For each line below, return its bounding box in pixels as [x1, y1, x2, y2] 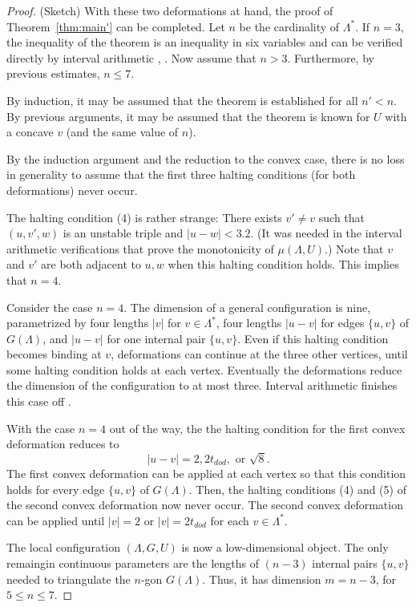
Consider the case [6, 298, 93, 315]
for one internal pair [107, 330, 206, 346]
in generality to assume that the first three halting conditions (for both [6, 166, 356, 183]
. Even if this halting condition [237, 330, 389, 346]
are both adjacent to [41, 256, 141, 273]
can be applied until [6, 512, 105, 528]
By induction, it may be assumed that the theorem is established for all [6, 91, 358, 108]
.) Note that [324, 240, 384, 257]
